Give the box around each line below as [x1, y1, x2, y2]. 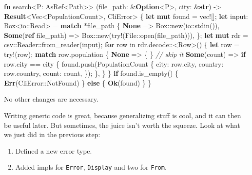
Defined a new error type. [15, 145, 92, 156]
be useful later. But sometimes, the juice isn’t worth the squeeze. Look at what [4, 120, 240, 130]
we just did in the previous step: [4, 129, 100, 140]
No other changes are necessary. [4, 94, 98, 104]
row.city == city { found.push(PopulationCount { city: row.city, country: [4, 58, 224, 69]
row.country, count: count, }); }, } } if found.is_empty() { [4, 68, 179, 78]
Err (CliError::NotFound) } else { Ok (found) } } [4, 77, 152, 87]
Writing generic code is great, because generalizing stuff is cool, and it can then [4, 110, 241, 120]
